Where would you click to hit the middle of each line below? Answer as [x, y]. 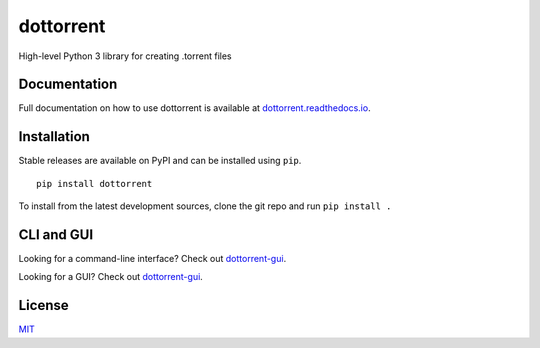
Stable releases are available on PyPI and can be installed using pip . [160, 161]
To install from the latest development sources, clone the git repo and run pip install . [205, 206]
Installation [54, 136]
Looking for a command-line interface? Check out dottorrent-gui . [152, 259]
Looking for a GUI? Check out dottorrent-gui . [111, 277]
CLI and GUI [56, 234]
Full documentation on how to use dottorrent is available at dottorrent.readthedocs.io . [194, 108]
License [43, 305]
